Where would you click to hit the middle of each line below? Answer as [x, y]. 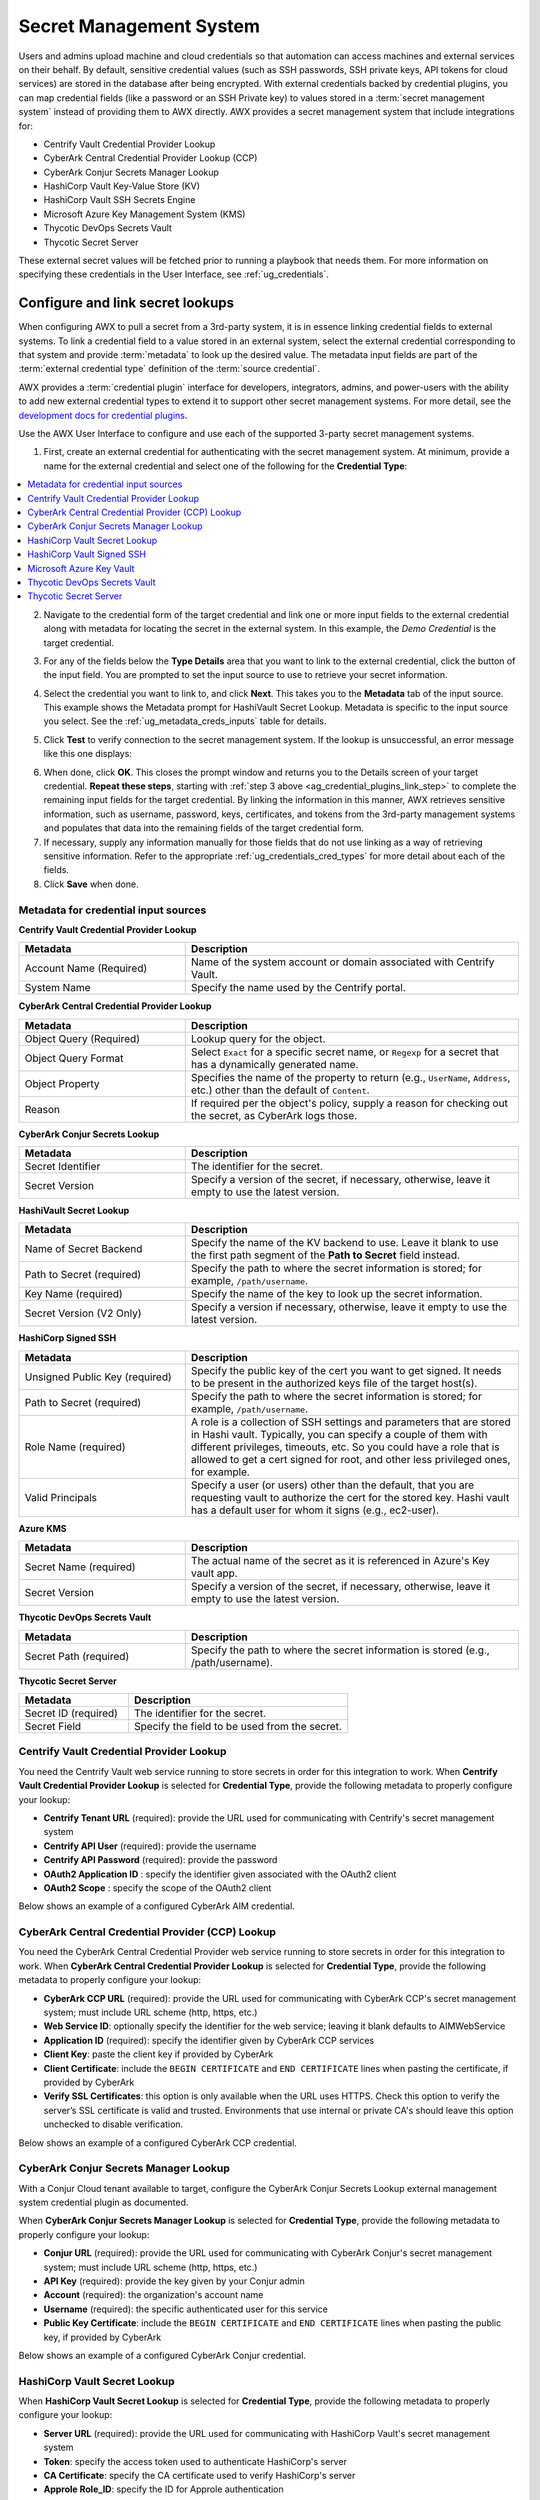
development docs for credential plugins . [103, 415]
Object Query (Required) [82, 1038]
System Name [57, 988]
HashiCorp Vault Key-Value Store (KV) [121, 186]
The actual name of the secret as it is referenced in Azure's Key [340, 1561]
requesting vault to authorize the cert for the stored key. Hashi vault [350, 1497]
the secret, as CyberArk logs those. [274, 1115]
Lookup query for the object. [258, 1038]
